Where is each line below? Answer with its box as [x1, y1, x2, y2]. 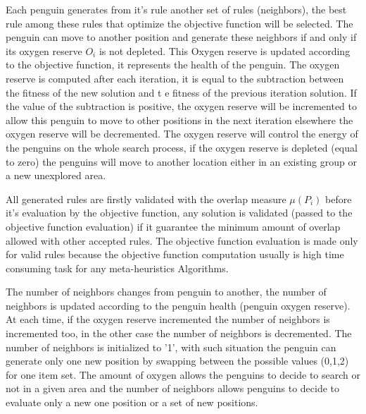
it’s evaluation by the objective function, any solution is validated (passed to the [6, 205, 353, 220]
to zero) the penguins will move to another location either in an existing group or [6, 154, 357, 169]
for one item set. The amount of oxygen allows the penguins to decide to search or [6, 367, 360, 382]
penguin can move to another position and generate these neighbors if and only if [6, 30, 357, 44]
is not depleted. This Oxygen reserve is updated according [99, 43, 351, 58]
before [325, 191, 352, 206]
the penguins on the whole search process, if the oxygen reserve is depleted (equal [6, 140, 358, 154]
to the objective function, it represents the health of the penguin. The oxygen [6, 57, 340, 72]
